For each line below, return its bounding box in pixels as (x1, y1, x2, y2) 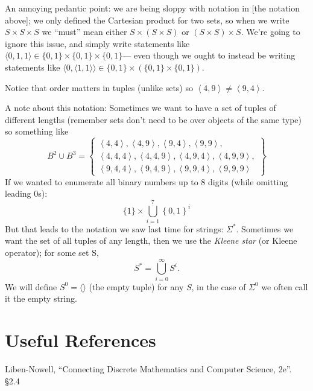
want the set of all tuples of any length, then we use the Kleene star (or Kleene (5, 234, 297, 247)
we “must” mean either (42, 25, 127, 38)
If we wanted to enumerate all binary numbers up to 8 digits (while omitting (5, 175, 288, 188)
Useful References (5, 328, 156, 352)
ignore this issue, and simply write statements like (5, 37, 190, 49)
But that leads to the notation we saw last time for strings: (5, 222, 224, 235)
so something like (5, 125, 69, 138)
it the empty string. (5, 292, 77, 305)
